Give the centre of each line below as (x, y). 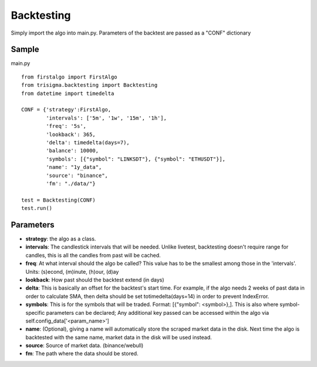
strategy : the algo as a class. (61, 239)
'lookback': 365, (71, 134)
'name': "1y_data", (74, 167)
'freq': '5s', (66, 126)
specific (35, 312)
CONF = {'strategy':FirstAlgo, (66, 110)
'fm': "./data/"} (71, 183)
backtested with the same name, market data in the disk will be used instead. (119, 337)
